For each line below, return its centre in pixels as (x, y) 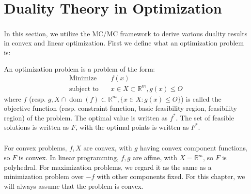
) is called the (201, 98)
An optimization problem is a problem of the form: (79, 68)
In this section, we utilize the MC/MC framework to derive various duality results (126, 33)
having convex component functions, (194, 148)
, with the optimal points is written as (132, 127)
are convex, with (108, 148)
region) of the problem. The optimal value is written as (86, 117)
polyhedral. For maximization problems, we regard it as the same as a (108, 167)
